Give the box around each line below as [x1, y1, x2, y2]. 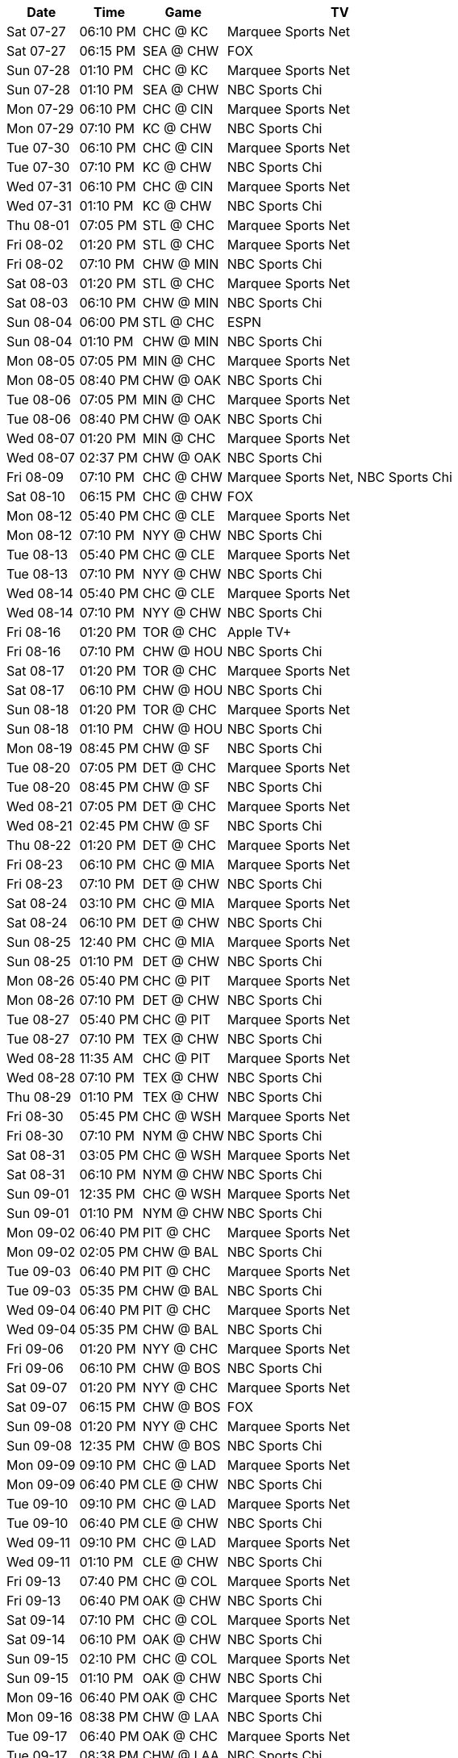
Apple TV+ [227, 624, 292, 640]
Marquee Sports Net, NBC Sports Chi [227, 469, 452, 485]
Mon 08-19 [6, 740, 73, 756]
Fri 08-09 [6, 469, 64, 485]
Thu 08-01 [6, 217, 69, 233]
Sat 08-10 [6, 488, 65, 504]
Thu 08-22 [6, 837, 72, 853]
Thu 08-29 [6, 1089, 72, 1105]
